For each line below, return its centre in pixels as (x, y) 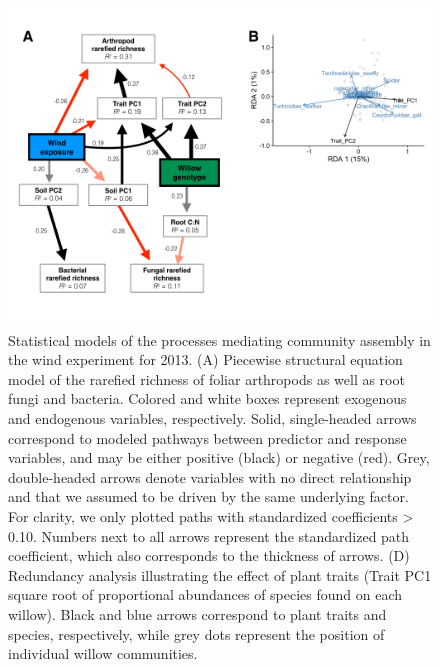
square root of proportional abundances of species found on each (205, 594)
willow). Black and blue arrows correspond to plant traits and (197, 613)
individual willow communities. (103, 653)
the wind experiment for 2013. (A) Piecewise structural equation (205, 359)
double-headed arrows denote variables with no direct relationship (210, 476)
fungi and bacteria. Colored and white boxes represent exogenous (207, 398)
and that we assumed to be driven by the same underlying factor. (208, 496)
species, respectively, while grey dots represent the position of (196, 633)
